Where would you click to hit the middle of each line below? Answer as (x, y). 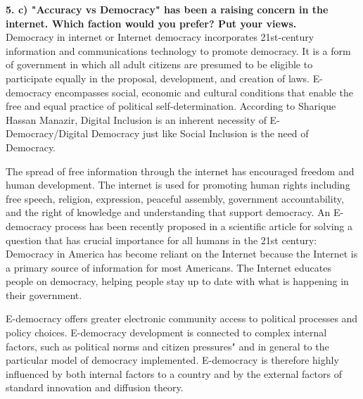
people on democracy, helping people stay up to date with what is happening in (177, 281)
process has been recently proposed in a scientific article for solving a (204, 226)
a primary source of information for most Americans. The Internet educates (168, 267)
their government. (44, 294)
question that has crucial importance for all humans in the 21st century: (161, 240)
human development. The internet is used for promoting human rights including (178, 185)
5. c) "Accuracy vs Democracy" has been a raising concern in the (167, 9)
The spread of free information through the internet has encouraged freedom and (180, 171)
